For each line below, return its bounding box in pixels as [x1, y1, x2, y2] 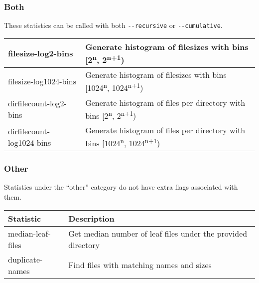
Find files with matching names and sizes [68, 259, 212, 271]
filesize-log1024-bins [8, 75, 77, 87]
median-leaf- [8, 227, 51, 239]
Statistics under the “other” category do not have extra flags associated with [4, 182, 238, 192]
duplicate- [8, 253, 43, 265]
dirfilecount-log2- [8, 97, 67, 109]
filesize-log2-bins [8, 47, 73, 59]
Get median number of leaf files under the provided [68, 227, 248, 239]
